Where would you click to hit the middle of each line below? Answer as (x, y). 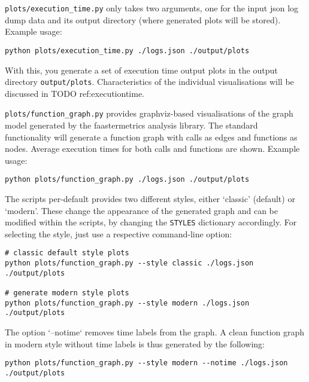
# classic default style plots (67, 253)
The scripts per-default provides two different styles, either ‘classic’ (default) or (150, 199)
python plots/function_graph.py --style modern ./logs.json (127, 303)
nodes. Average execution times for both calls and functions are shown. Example (152, 149)
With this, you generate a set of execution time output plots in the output (141, 70)
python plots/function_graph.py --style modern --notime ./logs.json (146, 363)
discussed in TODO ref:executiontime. (75, 93)
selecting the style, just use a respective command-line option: (119, 233)
